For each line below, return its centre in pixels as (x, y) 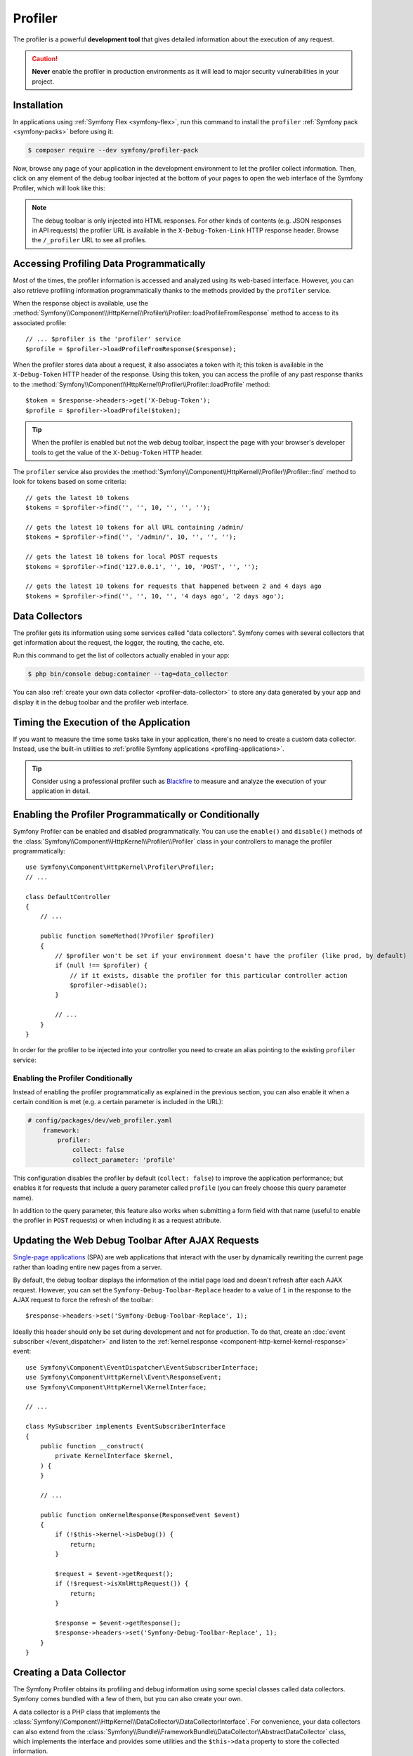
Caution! (45, 58)
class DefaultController (68, 897)
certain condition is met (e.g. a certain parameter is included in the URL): (118, 1102)
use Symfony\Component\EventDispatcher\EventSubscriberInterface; (142, 1367)
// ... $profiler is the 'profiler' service (104, 339)
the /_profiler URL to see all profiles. (90, 240)
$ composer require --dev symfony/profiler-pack (113, 150)
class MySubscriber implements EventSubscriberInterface (126, 1427)
